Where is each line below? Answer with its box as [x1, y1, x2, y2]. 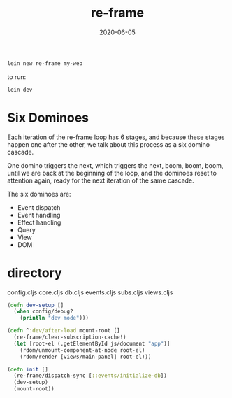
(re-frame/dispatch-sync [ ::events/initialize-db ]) [13, 372, 168, 379]
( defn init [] [7, 366, 49, 373]
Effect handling [17, 218, 61, 227]
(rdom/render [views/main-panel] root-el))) [20, 353, 152, 360]
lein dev [7, 86, 33, 93]
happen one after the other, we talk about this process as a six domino [7, 140, 210, 148]
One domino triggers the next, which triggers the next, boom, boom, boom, [7, 161, 224, 169]
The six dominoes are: [7, 190, 71, 198]
